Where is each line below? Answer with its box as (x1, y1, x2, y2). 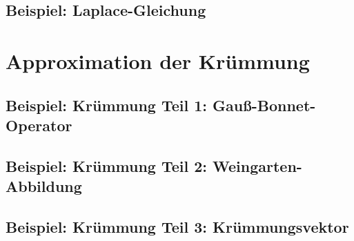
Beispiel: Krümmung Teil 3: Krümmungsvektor (6, 215, 349, 237)
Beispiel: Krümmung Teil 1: (6, 94, 207, 115)
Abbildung (6, 175, 82, 197)
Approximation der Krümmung (6, 46, 310, 75)
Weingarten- (213, 155, 302, 176)
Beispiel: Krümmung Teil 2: (6, 155, 207, 176)
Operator (6, 114, 72, 135)
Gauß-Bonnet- (213, 94, 316, 115)
